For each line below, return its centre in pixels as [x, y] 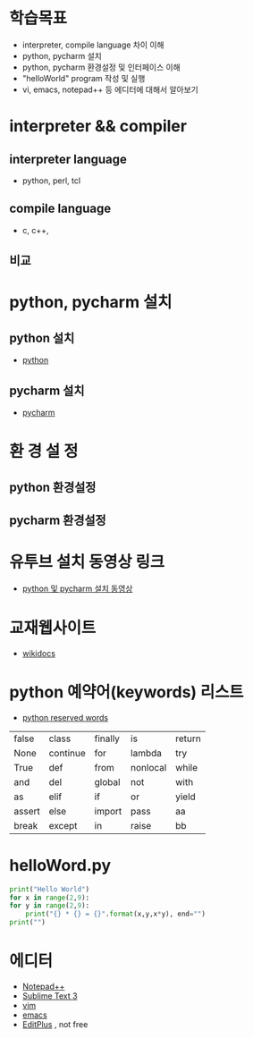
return [188, 738]
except [63, 825]
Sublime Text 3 [50, 996]
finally [107, 738]
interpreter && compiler [98, 127]
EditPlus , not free [55, 1024]
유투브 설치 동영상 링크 [87, 562]
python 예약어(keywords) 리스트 [126, 692]
